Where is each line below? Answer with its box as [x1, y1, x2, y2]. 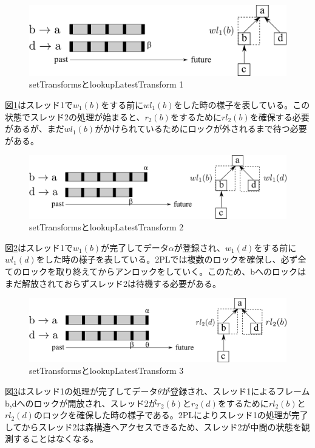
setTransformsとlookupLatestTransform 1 [29, 78, 184, 91]
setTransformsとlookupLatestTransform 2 [29, 221, 184, 233]
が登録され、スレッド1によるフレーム [161, 385, 310, 397]
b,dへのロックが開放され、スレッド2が [5, 396, 157, 409]
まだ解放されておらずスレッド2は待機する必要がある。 [5, 277, 221, 289]
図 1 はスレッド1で [5, 98, 73, 111]
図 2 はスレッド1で [5, 241, 73, 253]
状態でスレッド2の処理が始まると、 [5, 110, 145, 123]
